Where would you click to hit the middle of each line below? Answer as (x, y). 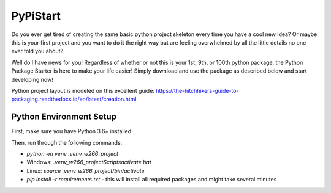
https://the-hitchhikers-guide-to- (197, 90)
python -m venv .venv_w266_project (73, 153)
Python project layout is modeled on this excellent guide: (83, 90)
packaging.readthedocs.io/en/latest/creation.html (74, 99)
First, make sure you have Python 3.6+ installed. (72, 131)
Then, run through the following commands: (67, 142)
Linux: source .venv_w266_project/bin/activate (86, 170)
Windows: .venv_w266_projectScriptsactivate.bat (89, 162)
